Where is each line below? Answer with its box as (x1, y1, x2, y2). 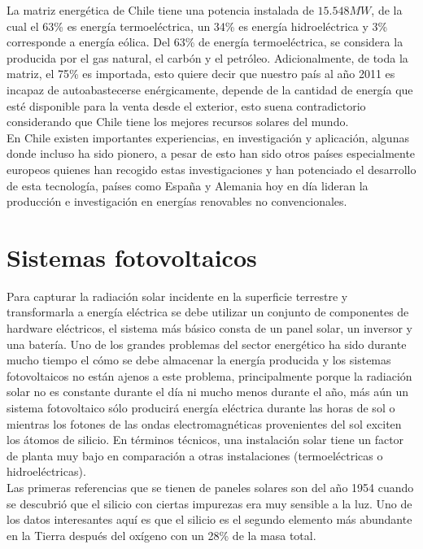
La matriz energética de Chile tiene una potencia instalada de (7, 2, 314, 18)
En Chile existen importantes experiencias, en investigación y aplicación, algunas (7, 129, 409, 146)
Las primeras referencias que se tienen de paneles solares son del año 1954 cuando (7, 478, 414, 495)
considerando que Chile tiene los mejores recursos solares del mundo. (7, 113, 349, 130)
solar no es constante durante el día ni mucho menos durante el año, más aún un (7, 383, 408, 400)
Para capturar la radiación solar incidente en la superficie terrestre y (7, 287, 348, 304)
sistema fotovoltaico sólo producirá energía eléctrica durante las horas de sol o (7, 399, 395, 416)
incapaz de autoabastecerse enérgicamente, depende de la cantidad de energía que (7, 81, 413, 98)
